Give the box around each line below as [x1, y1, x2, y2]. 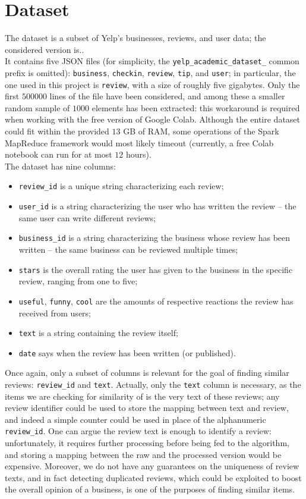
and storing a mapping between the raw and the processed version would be [5, 448, 282, 460]
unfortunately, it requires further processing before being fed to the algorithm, [5, 437, 289, 449]
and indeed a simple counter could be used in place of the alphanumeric [5, 413, 266, 425]
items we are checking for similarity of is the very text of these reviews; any [5, 390, 280, 402]
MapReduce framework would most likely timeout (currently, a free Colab [5, 136, 274, 149]
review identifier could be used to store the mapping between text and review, [5, 401, 289, 414]
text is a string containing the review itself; [18, 327, 178, 339]
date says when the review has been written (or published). [18, 346, 236, 359]
